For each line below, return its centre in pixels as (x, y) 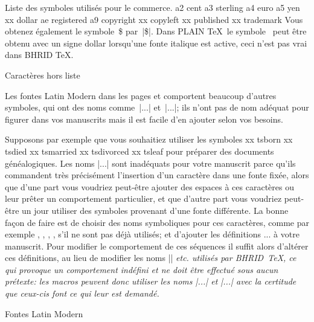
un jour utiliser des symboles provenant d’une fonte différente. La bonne (155, 210)
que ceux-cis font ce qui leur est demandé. (82, 293)
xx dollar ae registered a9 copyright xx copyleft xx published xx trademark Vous (154, 19)
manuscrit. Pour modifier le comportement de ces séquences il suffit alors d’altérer (157, 246)
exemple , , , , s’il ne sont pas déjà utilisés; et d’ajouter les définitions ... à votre (152, 234)
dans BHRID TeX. (39, 55)
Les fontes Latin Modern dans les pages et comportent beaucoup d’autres (141, 95)
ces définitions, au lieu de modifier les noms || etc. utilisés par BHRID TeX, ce (151, 258)
